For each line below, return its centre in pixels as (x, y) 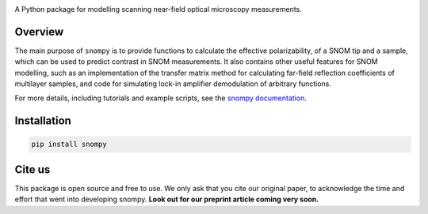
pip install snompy (69, 145)
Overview (39, 32)
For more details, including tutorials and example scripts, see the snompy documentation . (160, 98)
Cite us (32, 169)
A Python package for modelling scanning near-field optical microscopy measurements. (159, 9)
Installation (43, 121)
